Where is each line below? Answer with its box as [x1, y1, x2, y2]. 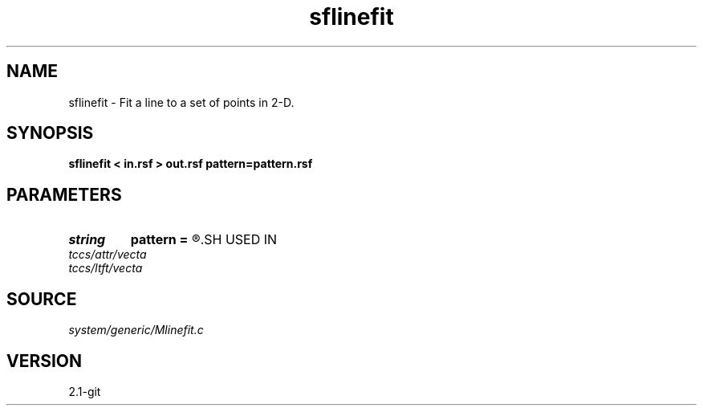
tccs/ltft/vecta [68, 261, 143, 275]
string [68, 231, 106, 248]
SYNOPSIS [6, 123, 94, 144]
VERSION [6, 350, 83, 371]
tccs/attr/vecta [68, 247, 147, 262]
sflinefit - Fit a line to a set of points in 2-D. [68, 95, 295, 109]
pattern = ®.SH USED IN [130, 231, 278, 248]
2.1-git [68, 384, 101, 398]
